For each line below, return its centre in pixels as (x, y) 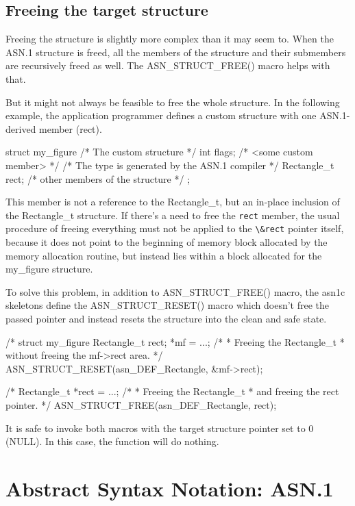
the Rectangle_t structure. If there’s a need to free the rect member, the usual (173, 215)
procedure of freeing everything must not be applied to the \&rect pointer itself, (175, 228)
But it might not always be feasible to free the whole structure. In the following (173, 102)
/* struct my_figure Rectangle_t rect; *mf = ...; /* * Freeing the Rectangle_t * (175, 341)
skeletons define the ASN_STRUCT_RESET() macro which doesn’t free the (168, 305)
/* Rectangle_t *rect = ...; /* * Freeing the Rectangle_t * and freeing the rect (172, 391)
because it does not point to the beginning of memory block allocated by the (167, 242)
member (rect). (71, 128)
